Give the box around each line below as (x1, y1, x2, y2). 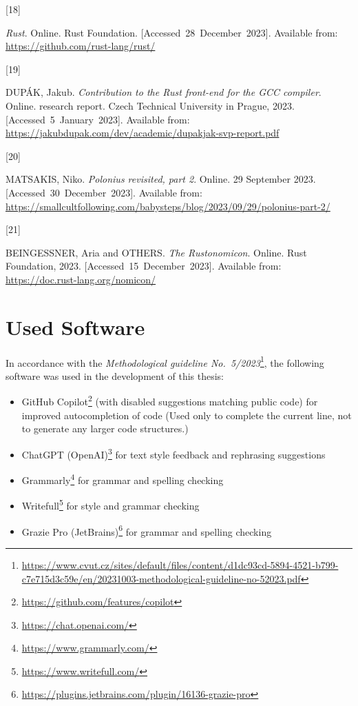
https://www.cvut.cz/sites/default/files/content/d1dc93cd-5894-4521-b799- (21, 557, 339, 572)
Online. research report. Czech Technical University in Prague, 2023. (6, 98, 295, 112)
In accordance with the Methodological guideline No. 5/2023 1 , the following (6, 353, 324, 370)
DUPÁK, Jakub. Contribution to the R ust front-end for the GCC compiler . (6, 85, 322, 99)
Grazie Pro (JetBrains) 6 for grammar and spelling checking (21, 522, 272, 538)
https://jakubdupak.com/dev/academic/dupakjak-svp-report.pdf (6, 125, 280, 140)
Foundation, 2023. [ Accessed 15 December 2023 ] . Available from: (6, 259, 282, 273)
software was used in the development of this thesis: (6, 368, 224, 383)
